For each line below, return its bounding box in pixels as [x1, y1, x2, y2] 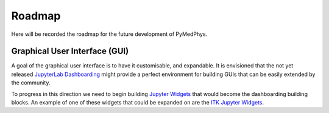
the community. [11, 79, 51, 86]
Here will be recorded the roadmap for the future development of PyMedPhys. [11, 30, 208, 38]
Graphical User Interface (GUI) [11, 46, 129, 56]
